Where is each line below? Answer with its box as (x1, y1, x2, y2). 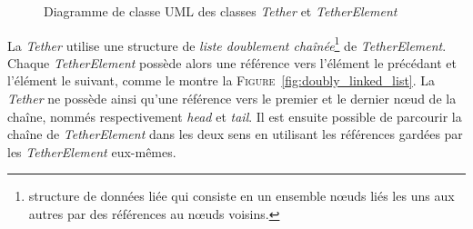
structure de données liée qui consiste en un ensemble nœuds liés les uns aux (28, 186, 455, 205)
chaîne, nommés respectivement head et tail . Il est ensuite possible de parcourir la (7, 106, 462, 125)
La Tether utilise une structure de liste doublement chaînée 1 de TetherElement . (7, 33, 447, 55)
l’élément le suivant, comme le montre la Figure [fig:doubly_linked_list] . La (7, 71, 436, 90)
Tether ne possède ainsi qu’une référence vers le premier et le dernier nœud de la (7, 89, 457, 108)
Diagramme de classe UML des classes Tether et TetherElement (44, 2, 398, 20)
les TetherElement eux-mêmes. (7, 142, 176, 161)
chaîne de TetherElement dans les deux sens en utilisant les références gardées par (7, 124, 463, 144)
